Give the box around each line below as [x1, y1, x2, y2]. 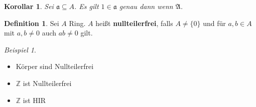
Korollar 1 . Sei [4, 1, 54, 11]
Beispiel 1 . [4, 44, 36, 54]
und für [203, 17, 226, 28]
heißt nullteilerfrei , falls [95, 17, 173, 28]
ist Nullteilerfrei [23, 77, 72, 88]
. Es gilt [74, 1, 99, 11]
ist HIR [23, 94, 46, 105]
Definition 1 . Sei [4, 17, 59, 28]
